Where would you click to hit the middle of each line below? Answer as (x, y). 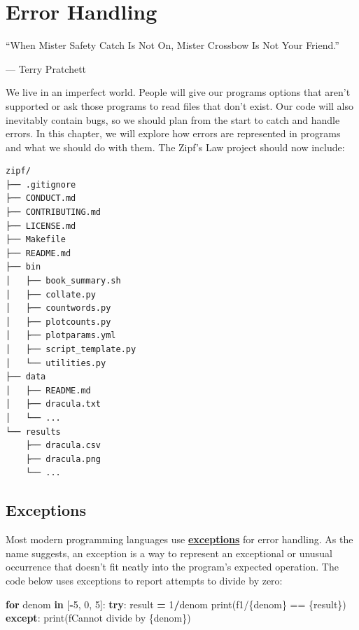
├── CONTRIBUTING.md (54, 212)
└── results (33, 432)
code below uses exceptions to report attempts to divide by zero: (144, 580)
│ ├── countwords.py (58, 308)
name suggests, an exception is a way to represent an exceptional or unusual (169, 553)
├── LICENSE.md (41, 226)
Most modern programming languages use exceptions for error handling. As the (179, 539)
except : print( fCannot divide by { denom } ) (98, 618)
